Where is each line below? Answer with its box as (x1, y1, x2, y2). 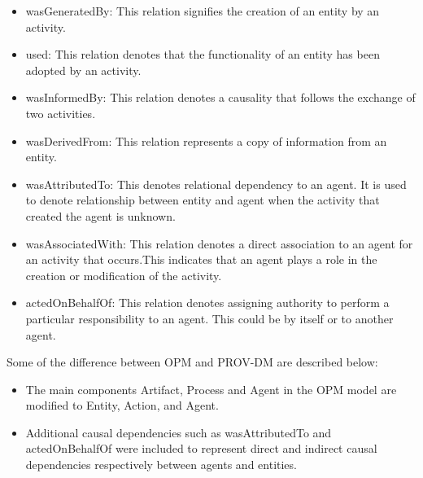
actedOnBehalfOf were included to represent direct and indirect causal (25, 440, 377, 457)
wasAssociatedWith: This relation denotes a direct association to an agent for (25, 235, 413, 252)
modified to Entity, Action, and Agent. (25, 397, 219, 414)
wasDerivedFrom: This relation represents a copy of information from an (25, 132, 387, 149)
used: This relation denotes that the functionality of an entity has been (25, 46, 380, 63)
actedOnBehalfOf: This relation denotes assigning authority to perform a (25, 294, 390, 311)
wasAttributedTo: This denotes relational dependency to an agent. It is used (25, 175, 407, 192)
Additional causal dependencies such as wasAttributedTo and (25, 423, 332, 441)
